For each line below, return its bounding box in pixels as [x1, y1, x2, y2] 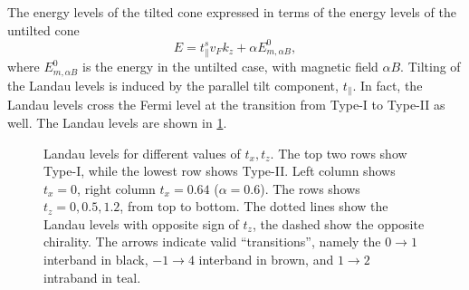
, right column [77, 179, 156, 198]
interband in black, [43, 250, 148, 269]
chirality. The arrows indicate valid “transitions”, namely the [43, 232, 381, 251]
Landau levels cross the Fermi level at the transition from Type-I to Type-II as [7, 95, 445, 114]
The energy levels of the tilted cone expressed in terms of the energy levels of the [7, 3, 456, 21]
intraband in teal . [43, 267, 141, 286]
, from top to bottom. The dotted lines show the [120, 197, 388, 216]
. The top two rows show [270, 143, 407, 162]
